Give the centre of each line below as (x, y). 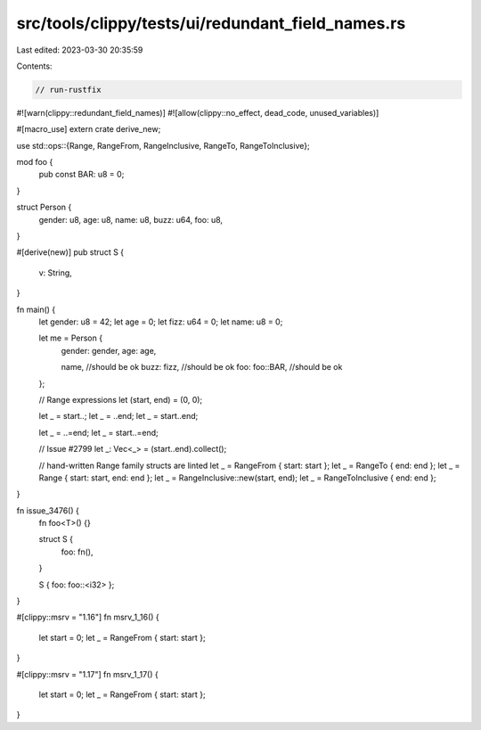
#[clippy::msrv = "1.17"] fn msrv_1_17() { (88, 674)
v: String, (56, 273)
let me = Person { (70, 338)
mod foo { (35, 162)
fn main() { (36, 309)
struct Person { (44, 207)
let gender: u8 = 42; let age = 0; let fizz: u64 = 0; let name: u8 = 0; (161, 322)
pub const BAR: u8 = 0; (82, 175)
